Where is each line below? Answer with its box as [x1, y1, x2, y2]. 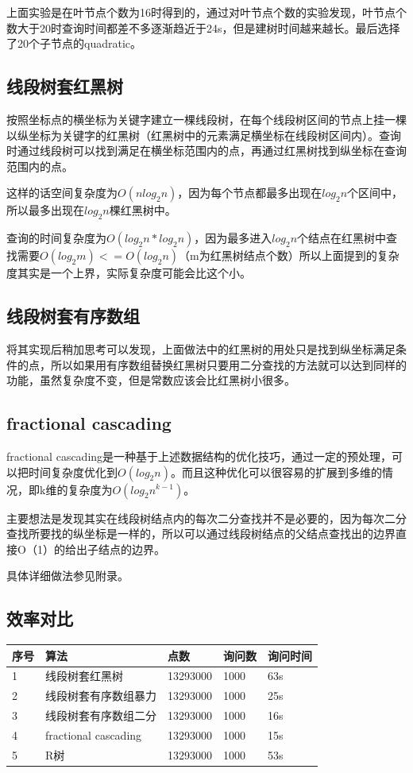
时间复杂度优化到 [28, 463, 118, 480]
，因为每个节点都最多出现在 [177, 184, 322, 201]
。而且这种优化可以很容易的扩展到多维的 [170, 463, 382, 480]
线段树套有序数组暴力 [45, 687, 156, 704]
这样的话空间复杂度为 [6, 184, 118, 201]
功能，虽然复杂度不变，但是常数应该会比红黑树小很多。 [6, 372, 295, 388]
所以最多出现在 [6, 202, 84, 218]
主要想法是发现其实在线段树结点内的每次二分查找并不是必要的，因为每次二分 [6, 509, 407, 526]
